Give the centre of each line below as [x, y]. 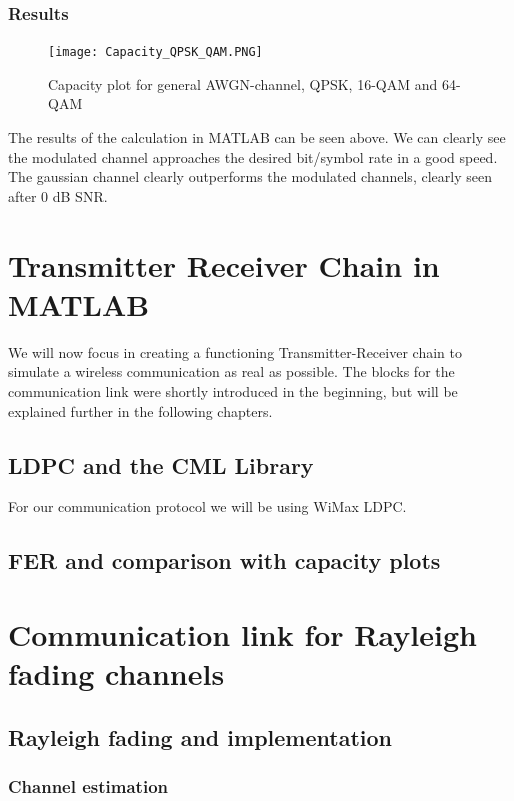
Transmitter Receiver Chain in [224, 264]
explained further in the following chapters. [140, 410]
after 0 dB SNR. [58, 195]
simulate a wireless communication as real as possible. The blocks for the [231, 371]
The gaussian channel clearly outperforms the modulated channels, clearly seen [250, 176]
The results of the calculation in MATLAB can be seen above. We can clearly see [257, 137]
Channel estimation [88, 785]
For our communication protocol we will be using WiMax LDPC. [207, 506]
